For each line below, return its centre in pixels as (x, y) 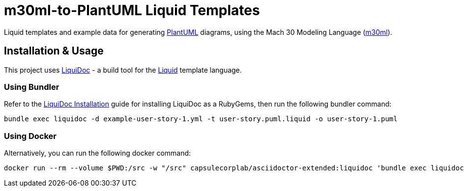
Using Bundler (32, 87)
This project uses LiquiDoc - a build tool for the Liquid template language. (123, 70)
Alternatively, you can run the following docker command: (98, 153)
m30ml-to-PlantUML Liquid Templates (132, 10)
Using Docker (30, 136)
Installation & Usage (54, 51)
